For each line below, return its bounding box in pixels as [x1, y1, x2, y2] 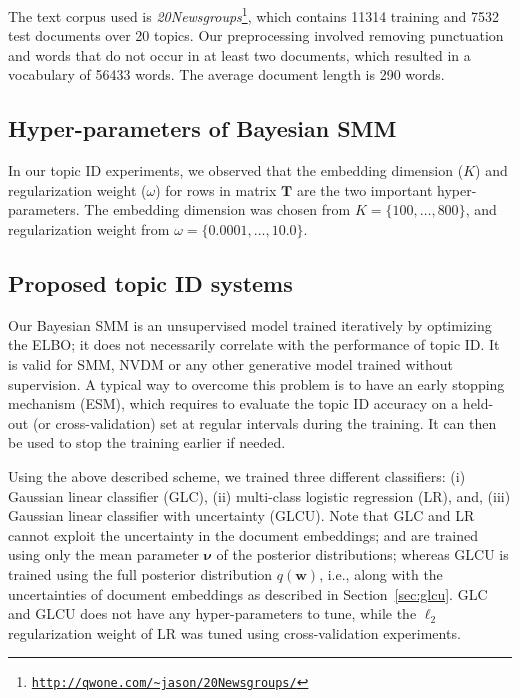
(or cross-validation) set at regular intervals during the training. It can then [32, 412, 497, 433]
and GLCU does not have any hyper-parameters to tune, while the [8, 603, 417, 624]
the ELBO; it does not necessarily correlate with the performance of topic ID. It [8, 334, 500, 355]
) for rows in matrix [155, 179, 277, 200]
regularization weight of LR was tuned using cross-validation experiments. [8, 622, 461, 643]
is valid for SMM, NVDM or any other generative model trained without [8, 354, 454, 374]
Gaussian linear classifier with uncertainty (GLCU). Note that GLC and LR [8, 505, 475, 526]
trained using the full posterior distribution [8, 563, 273, 584]
